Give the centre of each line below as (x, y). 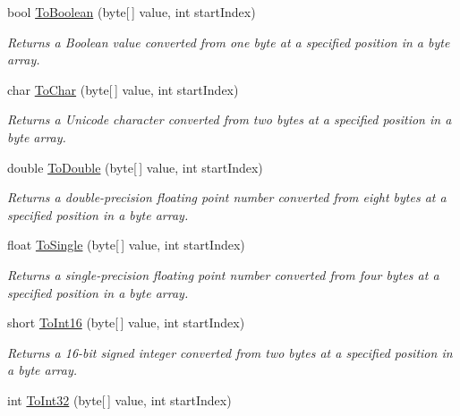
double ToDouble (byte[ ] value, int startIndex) (135, 167)
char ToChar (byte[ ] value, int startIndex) (123, 89)
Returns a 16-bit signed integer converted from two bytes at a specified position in (230, 352)
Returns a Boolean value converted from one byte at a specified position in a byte (229, 42)
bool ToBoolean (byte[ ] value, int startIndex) (132, 12)
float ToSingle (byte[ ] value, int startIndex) (126, 245)
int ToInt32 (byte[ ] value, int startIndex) (119, 399)
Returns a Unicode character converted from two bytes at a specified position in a (230, 119)
